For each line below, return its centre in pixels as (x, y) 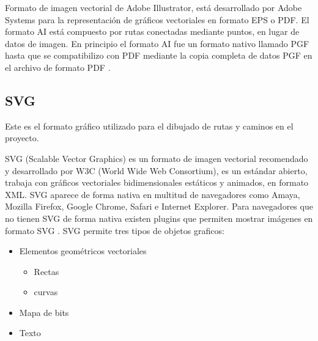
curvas (46, 292)
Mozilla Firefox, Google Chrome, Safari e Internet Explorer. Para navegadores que (159, 206)
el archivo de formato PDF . (58, 67)
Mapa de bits (44, 312)
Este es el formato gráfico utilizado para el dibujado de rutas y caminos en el (149, 126)
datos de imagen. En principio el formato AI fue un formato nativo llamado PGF (157, 43)
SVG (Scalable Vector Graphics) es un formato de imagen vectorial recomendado (157, 158)
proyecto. (22, 138)
